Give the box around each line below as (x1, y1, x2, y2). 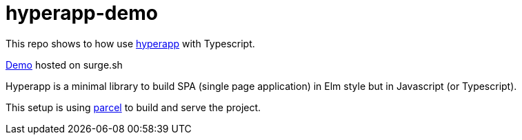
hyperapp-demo (6, 1, 158, 25)
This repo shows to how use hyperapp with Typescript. (6, 37, 255, 49)
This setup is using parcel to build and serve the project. (6, 101, 261, 113)
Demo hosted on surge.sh (6, 58, 123, 71)
